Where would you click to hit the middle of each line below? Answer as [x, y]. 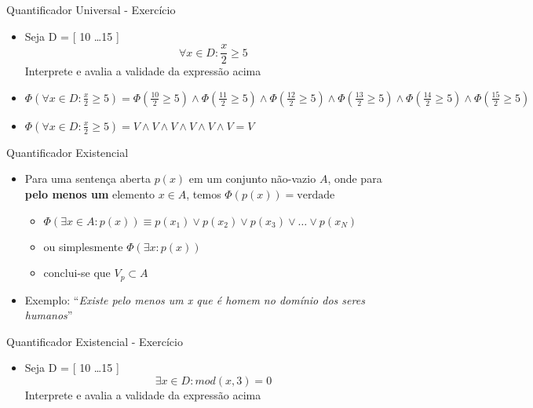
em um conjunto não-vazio [252, 178]
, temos [204, 194]
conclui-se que [77, 273]
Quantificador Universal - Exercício [91, 9]
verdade [316, 196]
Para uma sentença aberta [88, 178]
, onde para [355, 178]
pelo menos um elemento [90, 194]
